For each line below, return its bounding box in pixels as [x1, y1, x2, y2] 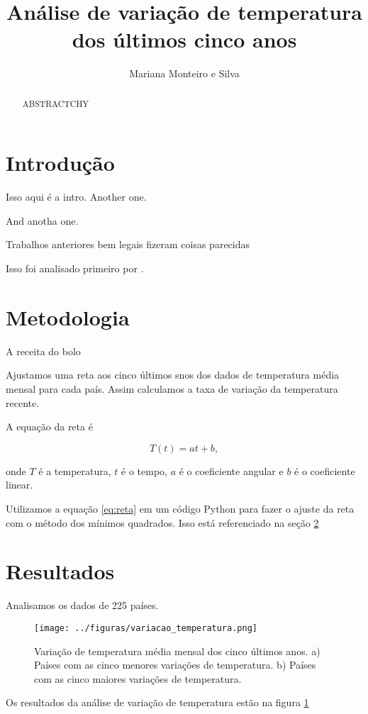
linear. [6, 477, 33, 492]
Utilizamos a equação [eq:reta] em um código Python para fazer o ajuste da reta [6, 501, 355, 515]
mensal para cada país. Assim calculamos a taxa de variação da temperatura [6, 381, 338, 396]
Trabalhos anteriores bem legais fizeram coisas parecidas [6, 237, 250, 252]
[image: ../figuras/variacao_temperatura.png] [34, 623, 257, 633]
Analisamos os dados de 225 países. [6, 598, 159, 613]
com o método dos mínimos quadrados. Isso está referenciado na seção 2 [6, 515, 319, 530]
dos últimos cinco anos [72, 25, 297, 54]
